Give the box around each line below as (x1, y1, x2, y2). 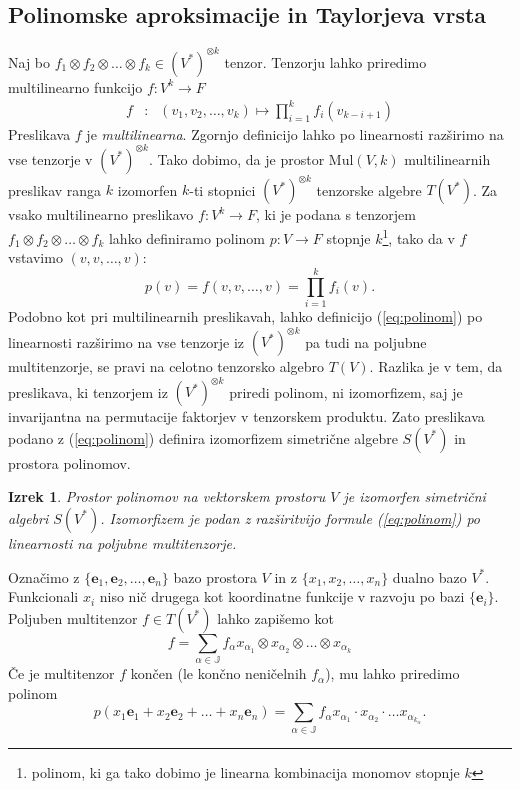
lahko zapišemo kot (217, 607, 334, 628)
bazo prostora (173, 566, 257, 587)
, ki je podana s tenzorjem (255, 204, 416, 225)
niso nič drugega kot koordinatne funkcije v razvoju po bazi (99, 586, 465, 607)
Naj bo (8, 51, 51, 72)
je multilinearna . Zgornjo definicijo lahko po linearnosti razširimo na (86, 123, 504, 144)
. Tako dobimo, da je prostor (149, 148, 325, 169)
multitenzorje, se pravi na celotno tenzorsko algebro (8, 356, 325, 377)
